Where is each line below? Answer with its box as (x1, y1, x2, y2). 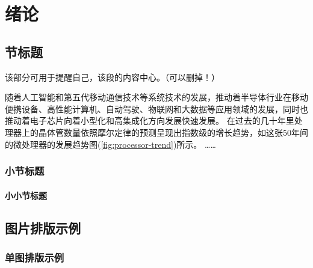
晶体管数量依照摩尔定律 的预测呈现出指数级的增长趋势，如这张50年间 (38, 126, 308, 138)
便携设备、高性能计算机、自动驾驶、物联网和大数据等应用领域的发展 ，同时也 (5, 102, 308, 115)
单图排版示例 (5, 249, 64, 264)
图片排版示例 (5, 218, 81, 237)
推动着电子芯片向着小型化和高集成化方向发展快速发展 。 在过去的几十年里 (5, 114, 294, 127)
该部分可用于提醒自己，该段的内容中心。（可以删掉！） (5, 70, 220, 83)
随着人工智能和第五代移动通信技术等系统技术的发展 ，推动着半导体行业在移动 (5, 91, 308, 103)
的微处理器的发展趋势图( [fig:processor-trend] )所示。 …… (5, 138, 216, 150)
